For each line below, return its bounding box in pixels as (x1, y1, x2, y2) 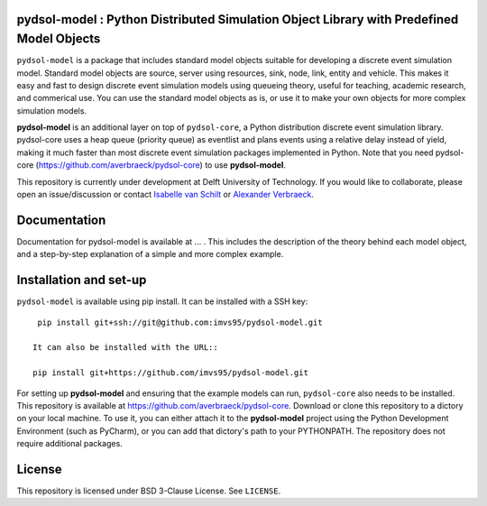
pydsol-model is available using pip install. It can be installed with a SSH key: (16, 296, 308, 307)
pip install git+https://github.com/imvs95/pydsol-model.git (32, 368, 308, 378)
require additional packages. (16, 438, 124, 449)
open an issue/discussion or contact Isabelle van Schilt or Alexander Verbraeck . (16, 189, 315, 200)
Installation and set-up (16, 272, 147, 288)
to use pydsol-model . (204, 160, 286, 170)
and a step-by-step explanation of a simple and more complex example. (16, 249, 284, 260)
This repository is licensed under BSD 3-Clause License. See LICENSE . (16, 485, 281, 496)
